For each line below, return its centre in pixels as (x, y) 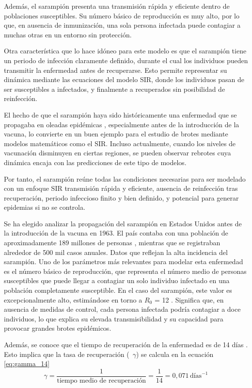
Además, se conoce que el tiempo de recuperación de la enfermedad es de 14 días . (126, 344)
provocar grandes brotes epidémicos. (58, 328)
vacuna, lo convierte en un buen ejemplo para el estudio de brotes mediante (116, 134)
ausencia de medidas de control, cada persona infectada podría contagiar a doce (122, 309)
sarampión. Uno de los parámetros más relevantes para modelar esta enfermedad (124, 261)
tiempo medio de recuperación (102, 380)
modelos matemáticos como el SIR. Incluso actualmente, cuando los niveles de (120, 143)
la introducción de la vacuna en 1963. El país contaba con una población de (116, 233)
